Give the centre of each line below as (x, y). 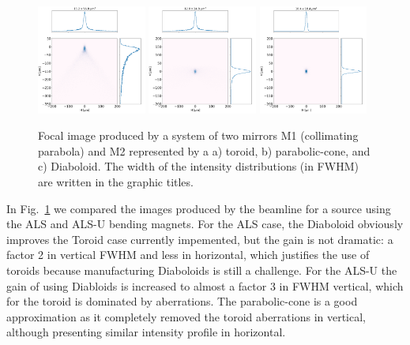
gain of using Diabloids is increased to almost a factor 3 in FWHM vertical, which (205, 285)
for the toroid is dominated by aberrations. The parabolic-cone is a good (182, 301)
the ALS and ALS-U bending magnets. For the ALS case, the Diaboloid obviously (205, 224)
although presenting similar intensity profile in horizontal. (146, 332)
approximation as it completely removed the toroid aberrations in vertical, (186, 316)
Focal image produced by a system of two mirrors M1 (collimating (198, 135)
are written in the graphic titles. (116, 182)
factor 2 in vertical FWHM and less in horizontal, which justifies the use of (188, 255)
